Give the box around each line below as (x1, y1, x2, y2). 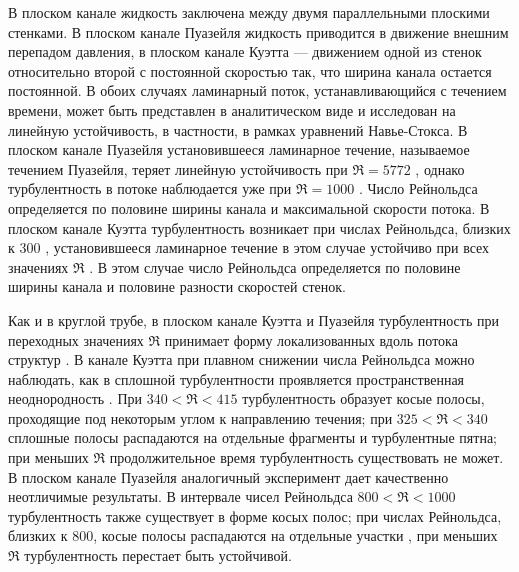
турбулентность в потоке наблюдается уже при (8, 178, 292, 199)
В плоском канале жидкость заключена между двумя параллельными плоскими (8, 2, 490, 22)
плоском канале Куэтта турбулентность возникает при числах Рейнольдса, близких (8, 217, 511, 238)
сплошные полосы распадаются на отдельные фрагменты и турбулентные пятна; (8, 427, 498, 448)
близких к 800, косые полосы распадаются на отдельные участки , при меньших (8, 525, 498, 546)
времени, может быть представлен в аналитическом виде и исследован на (8, 99, 456, 120)
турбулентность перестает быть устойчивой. (24, 545, 292, 566)
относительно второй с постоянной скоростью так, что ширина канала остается (8, 60, 492, 81)
